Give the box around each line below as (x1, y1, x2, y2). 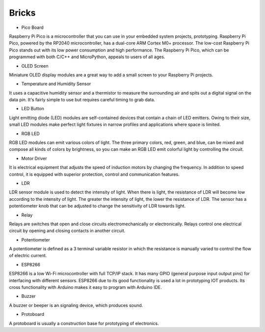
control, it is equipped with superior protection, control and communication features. (9, 171, 180, 177)
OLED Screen (21, 63, 49, 69)
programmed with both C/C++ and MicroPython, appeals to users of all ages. (9, 54, 165, 60)
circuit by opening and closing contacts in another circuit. (9, 228, 126, 234)
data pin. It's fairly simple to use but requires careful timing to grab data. (9, 97, 156, 103)
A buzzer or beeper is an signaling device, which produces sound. (9, 302, 143, 308)
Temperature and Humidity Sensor (21, 81, 91, 87)
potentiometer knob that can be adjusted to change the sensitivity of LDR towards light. (9, 203, 186, 209)
